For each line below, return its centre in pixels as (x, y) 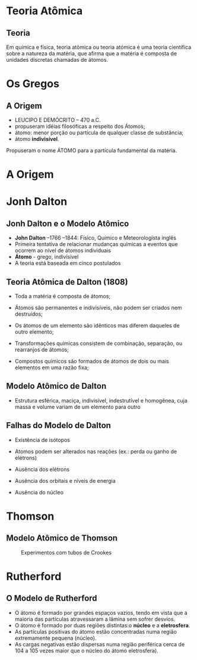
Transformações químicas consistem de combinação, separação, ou (99, 343)
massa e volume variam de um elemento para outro (77, 407)
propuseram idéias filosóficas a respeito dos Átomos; (80, 126)
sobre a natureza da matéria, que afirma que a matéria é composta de (91, 54)
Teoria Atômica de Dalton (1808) (67, 282)
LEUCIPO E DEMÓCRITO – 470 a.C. (58, 120)
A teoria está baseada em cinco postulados (68, 263)
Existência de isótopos (42, 440)
